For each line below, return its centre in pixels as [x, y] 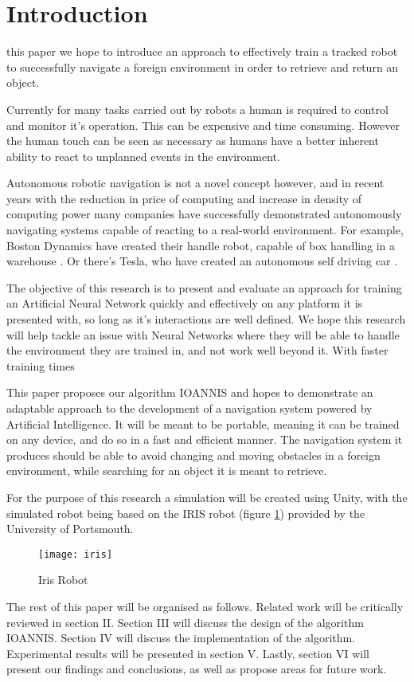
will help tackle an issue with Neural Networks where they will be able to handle [203, 334]
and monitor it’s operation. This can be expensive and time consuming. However [203, 125]
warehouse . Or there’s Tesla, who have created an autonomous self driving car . [202, 261]
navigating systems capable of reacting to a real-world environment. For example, [205, 230]
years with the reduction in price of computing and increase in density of [184, 198]
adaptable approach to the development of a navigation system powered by [189, 408]
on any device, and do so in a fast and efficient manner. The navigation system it [205, 439]
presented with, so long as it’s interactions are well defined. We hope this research [206, 319]
